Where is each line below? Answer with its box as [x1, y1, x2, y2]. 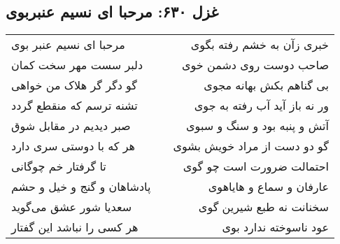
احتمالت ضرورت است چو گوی [183, 158, 329, 175]
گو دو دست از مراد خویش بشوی [173, 138, 329, 155]
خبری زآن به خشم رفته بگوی [190, 36, 329, 53]
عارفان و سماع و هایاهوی [208, 178, 329, 195]
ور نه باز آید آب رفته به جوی [194, 97, 329, 114]
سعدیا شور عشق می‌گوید [11, 199, 132, 215]
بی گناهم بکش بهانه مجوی [204, 77, 329, 94]
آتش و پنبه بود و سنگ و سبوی [186, 117, 329, 134]
